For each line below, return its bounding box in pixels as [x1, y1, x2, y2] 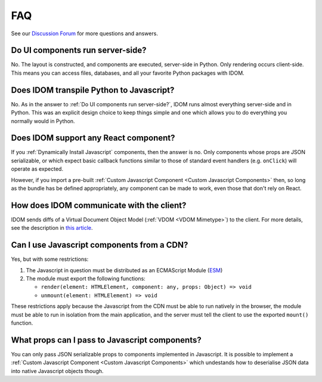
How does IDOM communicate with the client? [11, 200, 187, 210]
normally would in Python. [11, 117, 75, 125]
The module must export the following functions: [26, 275, 145, 282]
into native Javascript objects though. [11, 367, 104, 374]
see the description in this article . [11, 224, 93, 232]
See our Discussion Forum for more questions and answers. [11, 30, 158, 37]
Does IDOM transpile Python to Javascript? [11, 85, 175, 95]
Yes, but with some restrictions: [11, 255, 89, 263]
